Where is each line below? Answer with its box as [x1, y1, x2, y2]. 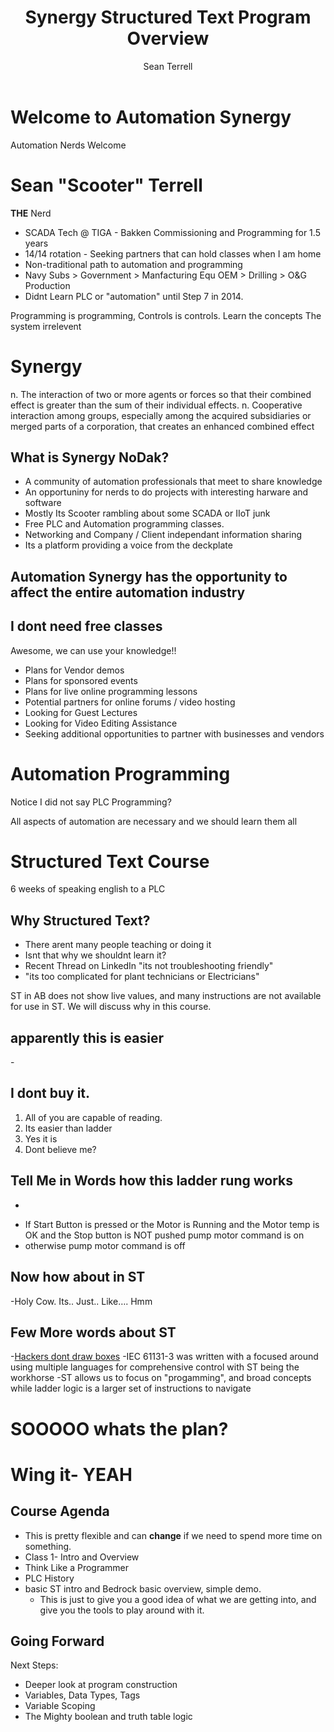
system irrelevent [10, 320, 82, 332]
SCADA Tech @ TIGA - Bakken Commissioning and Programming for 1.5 [24, 226, 321, 238]
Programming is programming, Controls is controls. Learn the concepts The [10, 309, 322, 321]
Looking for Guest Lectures [24, 706, 138, 718]
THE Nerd [10, 207, 52, 219]
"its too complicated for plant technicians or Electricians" [24, 971, 260, 983]
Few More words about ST [10, 1324, 177, 1341]
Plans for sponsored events [24, 674, 138, 686]
